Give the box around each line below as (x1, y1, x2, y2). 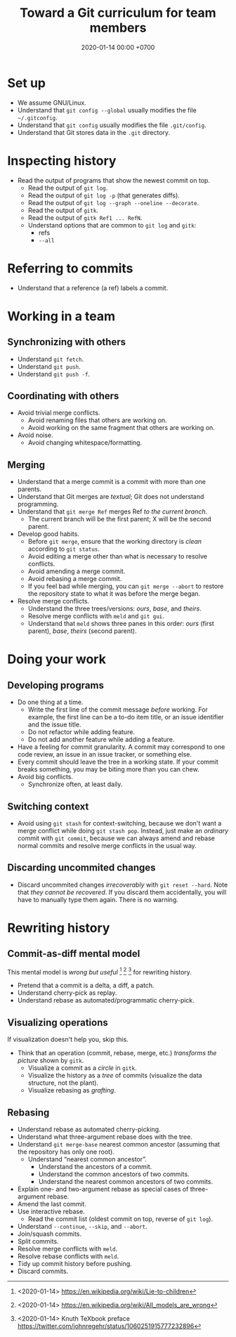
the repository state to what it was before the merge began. (27, 589, 201, 598)
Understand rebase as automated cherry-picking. (17, 1126, 161, 1134)
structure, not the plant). (27, 1078, 99, 1087)
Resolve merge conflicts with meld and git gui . (27, 612, 165, 620)
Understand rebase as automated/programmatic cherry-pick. (17, 996, 195, 1005)
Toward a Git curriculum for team (20, 5, 216, 21)
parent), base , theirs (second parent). (27, 627, 137, 635)
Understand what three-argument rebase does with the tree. (17, 1133, 193, 1141)
